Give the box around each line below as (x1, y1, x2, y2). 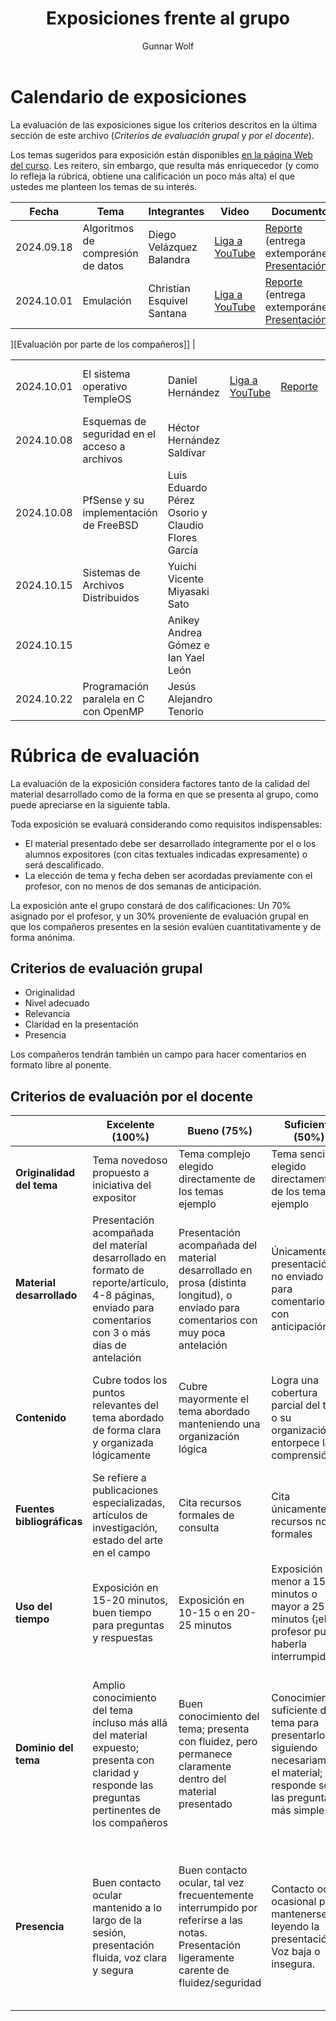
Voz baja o (271, 1945, 321, 1959)
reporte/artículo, (92, 1276, 169, 1290)
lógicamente (92, 1448, 151, 1462)
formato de (92, 1263, 145, 1277)
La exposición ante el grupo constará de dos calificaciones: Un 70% (10, 899, 292, 911)
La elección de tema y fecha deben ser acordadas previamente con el (24, 869, 313, 881)
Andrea (167, 625, 203, 639)
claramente (178, 1760, 232, 1774)
